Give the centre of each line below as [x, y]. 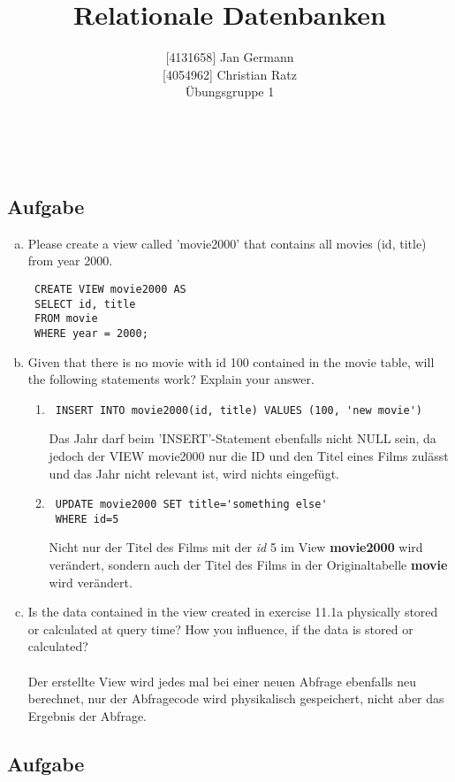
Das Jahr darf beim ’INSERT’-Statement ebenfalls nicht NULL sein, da [243, 438]
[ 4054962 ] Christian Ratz [229, 74]
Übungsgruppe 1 [230, 92]
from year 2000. [70, 261]
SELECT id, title [85, 304]
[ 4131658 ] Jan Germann [230, 57]
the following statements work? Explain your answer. [171, 379]
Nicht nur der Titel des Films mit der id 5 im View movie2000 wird [236, 547]
